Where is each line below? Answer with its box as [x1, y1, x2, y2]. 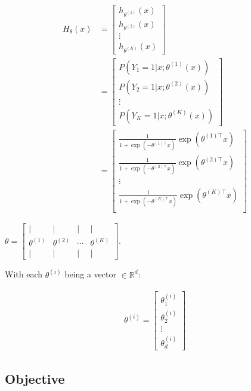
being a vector [64, 268, 116, 280]
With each [5, 268, 42, 280]
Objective [5, 369, 65, 387]
